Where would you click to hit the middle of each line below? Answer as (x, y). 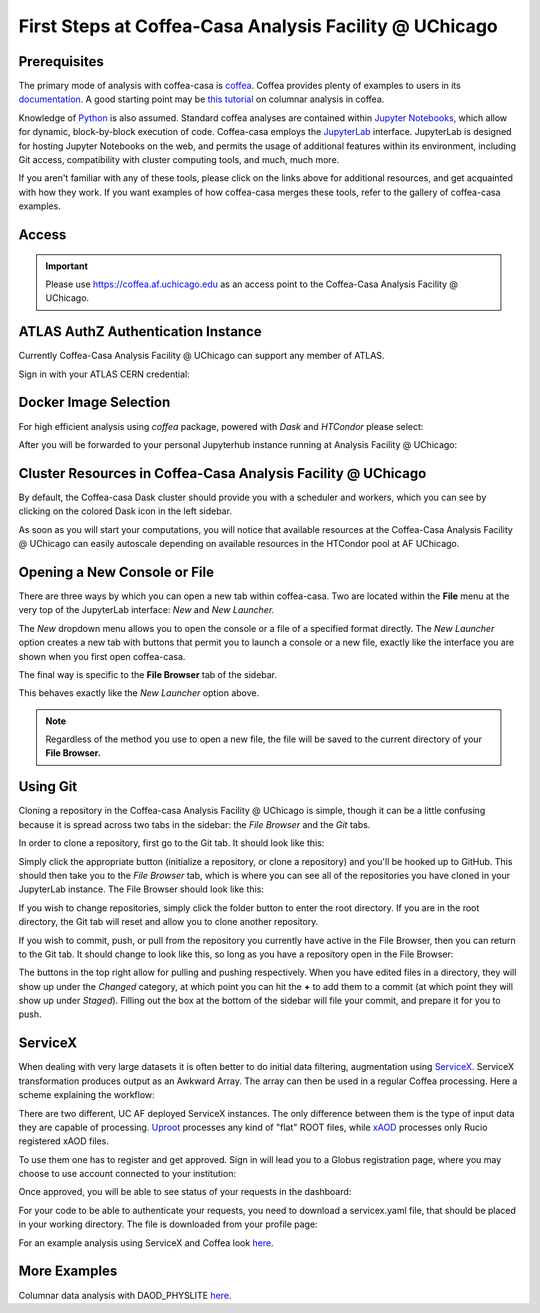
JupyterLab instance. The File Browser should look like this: (141, 889)
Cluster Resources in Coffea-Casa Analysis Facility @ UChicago (222, 473)
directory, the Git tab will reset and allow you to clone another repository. (168, 922)
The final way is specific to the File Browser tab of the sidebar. (148, 674)
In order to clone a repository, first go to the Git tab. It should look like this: (171, 843)
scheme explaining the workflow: (86, 1095)
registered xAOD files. (63, 1141)
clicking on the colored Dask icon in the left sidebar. (125, 511)
